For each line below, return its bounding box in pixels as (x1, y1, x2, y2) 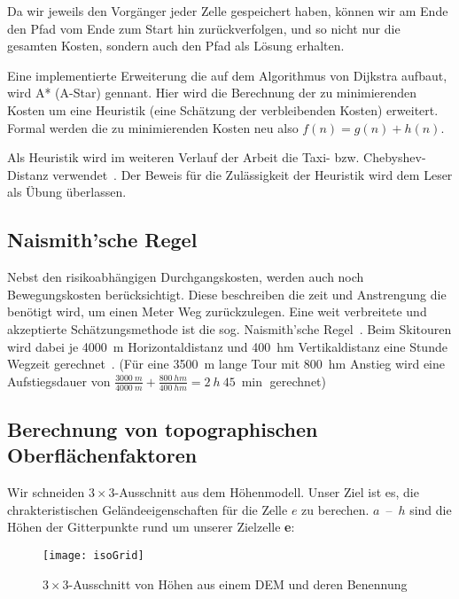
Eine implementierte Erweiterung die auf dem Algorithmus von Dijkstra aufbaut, (7, 66, 447, 84)
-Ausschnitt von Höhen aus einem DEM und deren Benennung (68, 574, 408, 593)
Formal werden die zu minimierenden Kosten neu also (7, 118, 299, 136)
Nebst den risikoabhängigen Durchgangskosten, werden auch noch (7, 268, 364, 286)
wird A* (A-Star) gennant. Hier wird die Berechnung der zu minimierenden (7, 83, 417, 102)
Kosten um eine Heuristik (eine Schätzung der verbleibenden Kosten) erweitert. (7, 100, 439, 119)
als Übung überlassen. (7, 183, 127, 201)
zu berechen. (301, 500, 370, 518)
